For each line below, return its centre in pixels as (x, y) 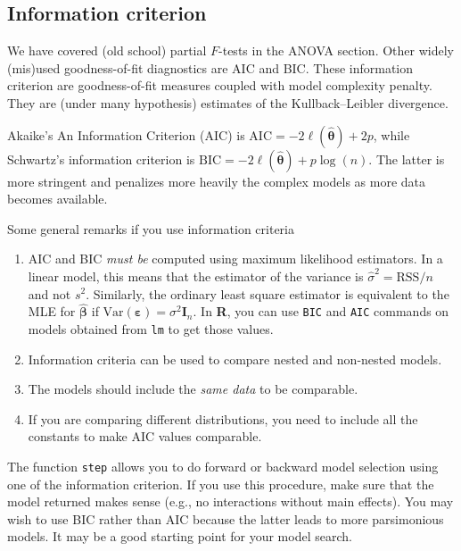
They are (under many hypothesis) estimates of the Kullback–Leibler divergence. (228, 102)
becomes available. (58, 199)
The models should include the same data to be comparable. (193, 389)
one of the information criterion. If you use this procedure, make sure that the (221, 484)
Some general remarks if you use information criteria (151, 228)
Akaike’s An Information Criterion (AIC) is (126, 134)
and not (49, 293)
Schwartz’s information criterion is (101, 159)
